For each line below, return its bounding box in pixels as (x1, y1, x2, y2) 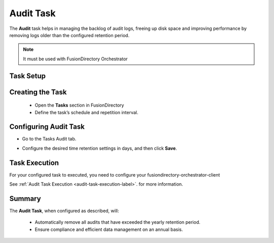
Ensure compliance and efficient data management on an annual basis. (35, 226, 183, 232)
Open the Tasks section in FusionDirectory (35, 102, 124, 109)
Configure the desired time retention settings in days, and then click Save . (22, 145, 177, 151)
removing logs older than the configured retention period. (9, 32, 129, 38)
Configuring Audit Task (9, 122, 85, 131)
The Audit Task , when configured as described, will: (9, 208, 119, 214)
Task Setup (9, 72, 46, 80)
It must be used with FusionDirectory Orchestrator (23, 56, 128, 62)
